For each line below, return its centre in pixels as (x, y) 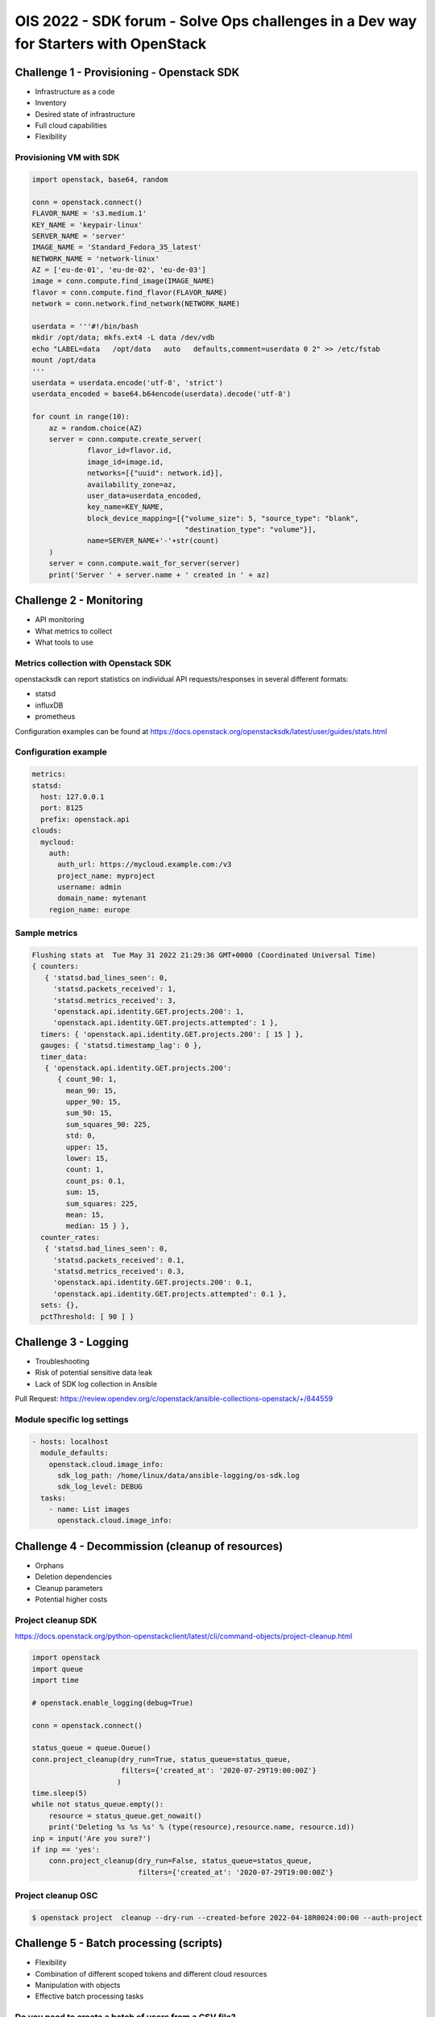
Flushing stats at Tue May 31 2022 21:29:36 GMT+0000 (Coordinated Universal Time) (204, 955)
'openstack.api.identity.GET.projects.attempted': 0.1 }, (170, 1294)
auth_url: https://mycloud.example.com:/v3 (145, 864)
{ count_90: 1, (87, 1079)
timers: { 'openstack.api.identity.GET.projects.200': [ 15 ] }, (172, 1034)
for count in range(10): (81, 417)
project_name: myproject (107, 876)
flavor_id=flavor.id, (130, 451)
